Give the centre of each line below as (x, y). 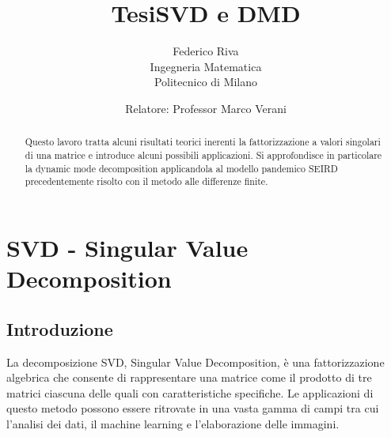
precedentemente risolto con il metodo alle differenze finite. (146, 181)
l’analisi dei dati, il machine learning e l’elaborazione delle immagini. (173, 423)
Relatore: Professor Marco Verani (206, 108)
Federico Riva (206, 51)
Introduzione (60, 328)
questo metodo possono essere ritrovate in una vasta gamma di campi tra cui (193, 408)
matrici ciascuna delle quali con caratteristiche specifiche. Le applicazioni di (190, 392)
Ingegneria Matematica (206, 66)
